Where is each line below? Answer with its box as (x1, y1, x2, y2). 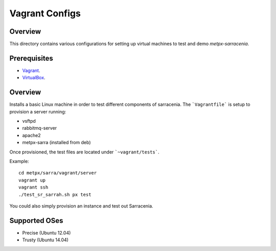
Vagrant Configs (9, 8, 81, 19)
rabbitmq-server (22, 125, 57, 131)
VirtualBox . (22, 75, 45, 81)
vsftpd (22, 118, 36, 124)
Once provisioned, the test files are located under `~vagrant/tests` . (9, 149, 159, 155)
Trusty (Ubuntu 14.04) (22, 237, 69, 243)
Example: (9, 158, 29, 164)
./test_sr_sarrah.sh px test (18, 192, 91, 197)
